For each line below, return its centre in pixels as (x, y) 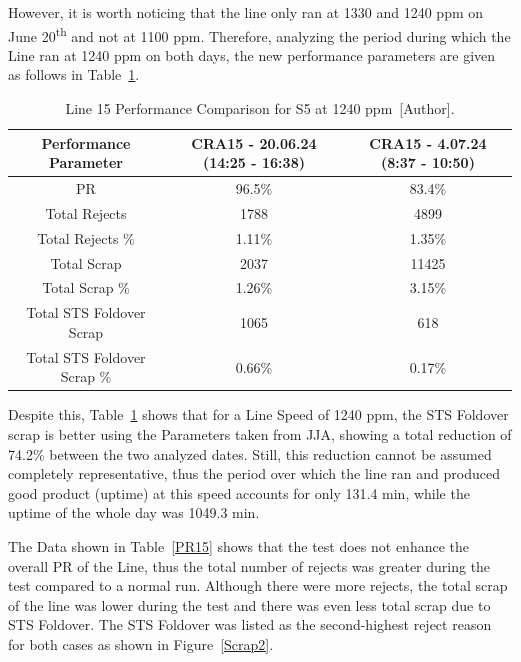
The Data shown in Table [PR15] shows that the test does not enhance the (239, 545)
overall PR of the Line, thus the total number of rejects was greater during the (249, 565)
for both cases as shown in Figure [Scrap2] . (141, 643)
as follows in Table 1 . (74, 74)
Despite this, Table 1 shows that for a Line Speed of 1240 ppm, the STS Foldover (258, 414)
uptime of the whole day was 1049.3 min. (134, 512)
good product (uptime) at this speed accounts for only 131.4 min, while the (239, 492)
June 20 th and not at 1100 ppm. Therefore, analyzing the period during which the (259, 34)
